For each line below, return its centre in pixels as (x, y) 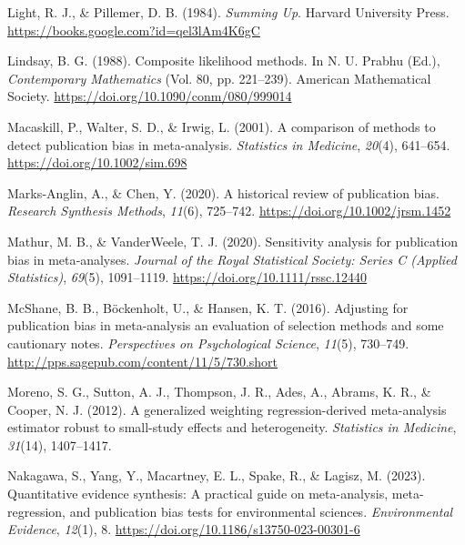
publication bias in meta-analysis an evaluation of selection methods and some (226, 325)
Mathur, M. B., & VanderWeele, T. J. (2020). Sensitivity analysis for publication (233, 241)
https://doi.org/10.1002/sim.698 (97, 162)
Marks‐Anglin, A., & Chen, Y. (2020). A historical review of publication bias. (223, 192)
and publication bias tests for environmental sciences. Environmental (261, 511)
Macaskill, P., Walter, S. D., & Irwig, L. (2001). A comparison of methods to (222, 126)
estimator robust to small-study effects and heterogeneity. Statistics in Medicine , (232, 427)
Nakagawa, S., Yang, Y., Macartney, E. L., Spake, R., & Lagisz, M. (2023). (217, 475)
